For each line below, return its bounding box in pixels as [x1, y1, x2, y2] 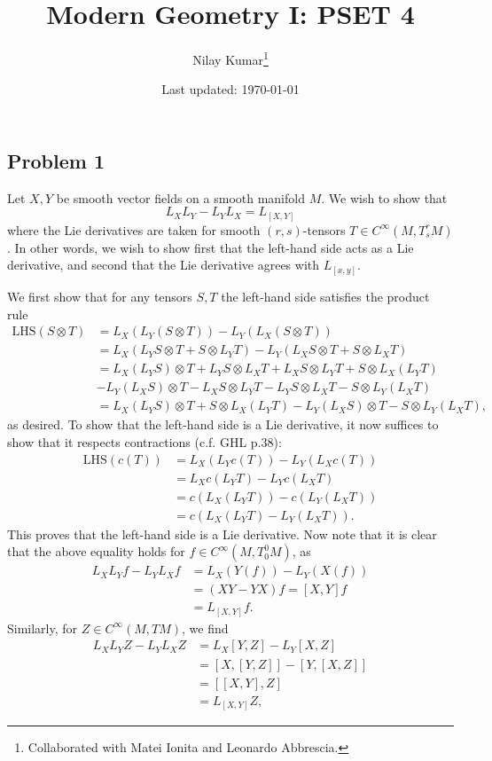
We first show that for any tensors [7, 287, 192, 305]
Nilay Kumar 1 [192, 48, 269, 68]
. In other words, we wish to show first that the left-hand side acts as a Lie [7, 238, 414, 256]
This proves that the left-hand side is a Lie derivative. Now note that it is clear [7, 524, 437, 543]
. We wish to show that [321, 188, 448, 207]
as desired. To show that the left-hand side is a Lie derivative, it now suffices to [7, 415, 439, 434]
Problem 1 [7, 146, 105, 174]
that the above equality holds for [7, 542, 185, 561]
